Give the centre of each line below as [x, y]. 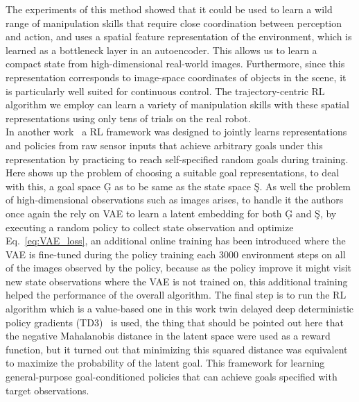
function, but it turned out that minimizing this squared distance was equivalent [177, 349]
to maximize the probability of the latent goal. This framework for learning [165, 363]
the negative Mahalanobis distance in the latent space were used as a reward [168, 336]
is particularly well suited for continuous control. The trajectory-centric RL [165, 91]
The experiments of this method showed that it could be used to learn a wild [169, 9]
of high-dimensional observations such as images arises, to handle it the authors [175, 200]
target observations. [47, 390]
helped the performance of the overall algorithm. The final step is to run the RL [176, 295]
